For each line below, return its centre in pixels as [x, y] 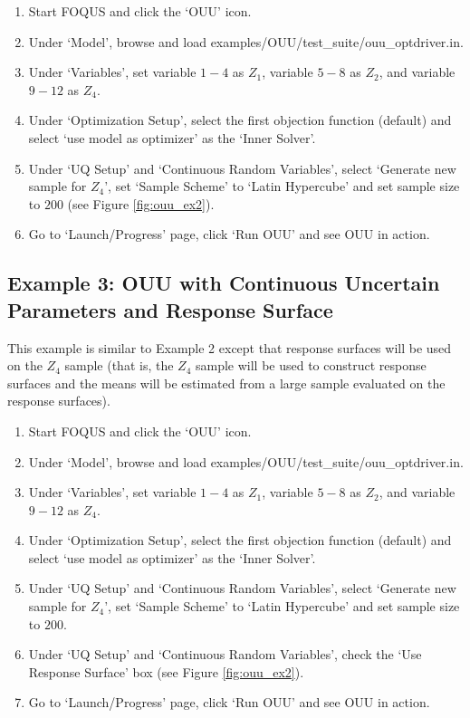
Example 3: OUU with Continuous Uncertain [224, 283]
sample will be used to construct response [311, 365]
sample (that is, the [119, 365]
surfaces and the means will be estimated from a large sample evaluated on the [226, 383]
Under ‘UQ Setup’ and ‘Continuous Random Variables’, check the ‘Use [225, 654]
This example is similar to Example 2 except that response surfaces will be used [230, 347]
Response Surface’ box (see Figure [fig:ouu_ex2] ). [166, 671]
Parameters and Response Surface [170, 309]
